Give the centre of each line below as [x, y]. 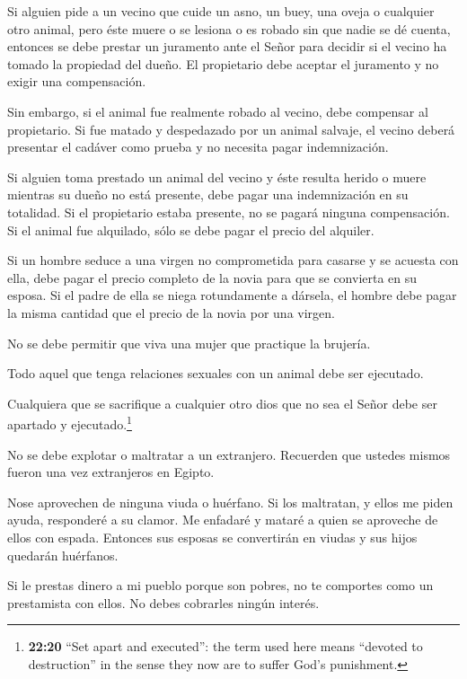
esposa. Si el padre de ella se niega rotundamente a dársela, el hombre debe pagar [232, 295]
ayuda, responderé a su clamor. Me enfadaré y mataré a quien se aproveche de [223, 520]
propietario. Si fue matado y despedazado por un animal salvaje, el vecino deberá [231, 129]
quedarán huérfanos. [63, 555]
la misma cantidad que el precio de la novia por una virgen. [171, 312]
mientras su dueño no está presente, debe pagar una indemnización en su [208, 194]
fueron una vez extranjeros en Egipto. [111, 472]
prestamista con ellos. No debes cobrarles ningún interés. [163, 602]
